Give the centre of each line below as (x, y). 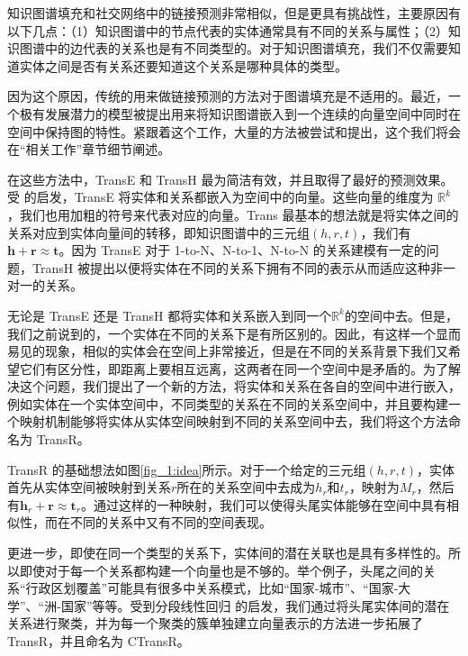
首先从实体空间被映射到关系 (89, 487)
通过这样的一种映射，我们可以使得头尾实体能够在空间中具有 (270, 504)
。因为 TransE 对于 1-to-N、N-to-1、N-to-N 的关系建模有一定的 (243, 250)
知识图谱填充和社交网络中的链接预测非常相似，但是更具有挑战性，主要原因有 (234, 13)
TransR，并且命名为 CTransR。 (99, 641)
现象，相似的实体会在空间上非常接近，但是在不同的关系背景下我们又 (246, 351)
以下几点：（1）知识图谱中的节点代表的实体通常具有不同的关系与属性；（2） (228, 30)
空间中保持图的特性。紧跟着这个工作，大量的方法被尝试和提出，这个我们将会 (234, 131)
